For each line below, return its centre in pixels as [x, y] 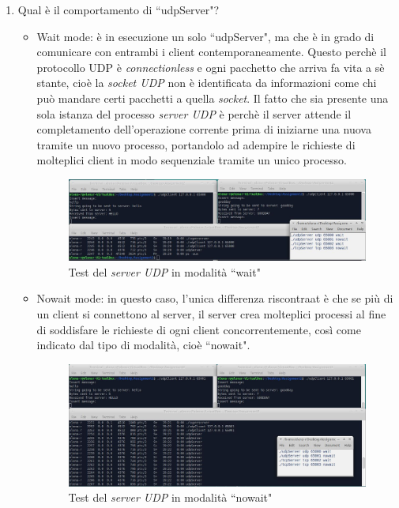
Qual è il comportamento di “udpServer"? [119, 9]
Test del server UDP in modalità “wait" [164, 271]
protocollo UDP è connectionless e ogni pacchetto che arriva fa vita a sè [211, 67]
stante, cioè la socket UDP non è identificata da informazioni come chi [207, 83]
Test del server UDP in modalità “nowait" [170, 497]
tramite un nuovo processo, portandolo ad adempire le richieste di [196, 144]
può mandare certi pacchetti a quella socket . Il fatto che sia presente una [213, 98]
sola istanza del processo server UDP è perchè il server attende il [194, 113]
